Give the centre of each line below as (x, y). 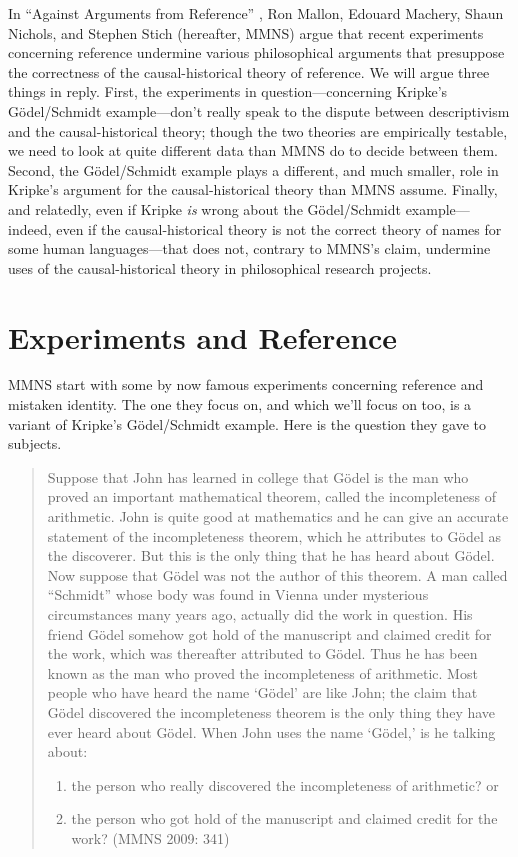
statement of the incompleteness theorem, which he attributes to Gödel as (274, 535)
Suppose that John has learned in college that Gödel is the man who (258, 476)
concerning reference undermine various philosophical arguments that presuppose (256, 52)
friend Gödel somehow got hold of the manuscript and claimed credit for (269, 633)
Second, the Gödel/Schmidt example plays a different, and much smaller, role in (253, 169)
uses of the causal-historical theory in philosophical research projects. (220, 267)
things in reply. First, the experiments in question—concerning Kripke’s (228, 91)
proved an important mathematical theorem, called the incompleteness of (272, 496)
